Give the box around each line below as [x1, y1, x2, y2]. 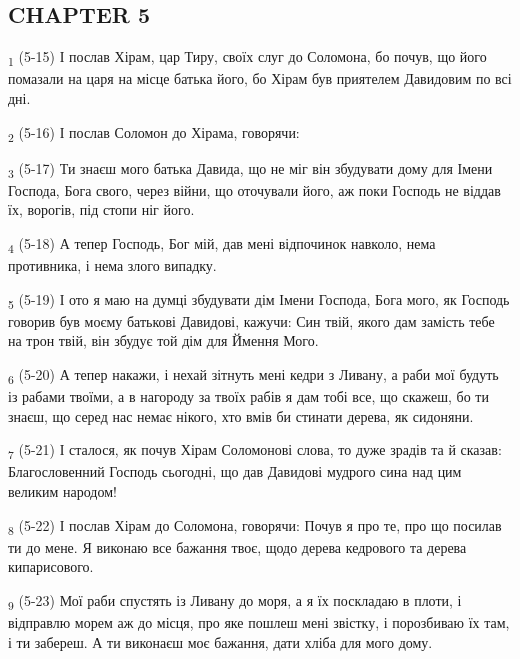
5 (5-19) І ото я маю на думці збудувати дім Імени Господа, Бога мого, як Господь [8, 288, 510, 312]
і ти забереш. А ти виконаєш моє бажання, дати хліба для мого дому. [8, 631, 433, 652]
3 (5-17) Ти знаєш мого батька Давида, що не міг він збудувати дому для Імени [8, 157, 493, 181]
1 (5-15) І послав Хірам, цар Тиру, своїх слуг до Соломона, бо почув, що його [8, 46, 487, 69]
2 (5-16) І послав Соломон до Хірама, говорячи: [8, 121, 300, 145]
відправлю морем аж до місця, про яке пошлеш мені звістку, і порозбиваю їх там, [8, 612, 510, 633]
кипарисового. [8, 556, 94, 577]
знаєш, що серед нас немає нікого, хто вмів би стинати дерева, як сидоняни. [8, 405, 474, 426]
